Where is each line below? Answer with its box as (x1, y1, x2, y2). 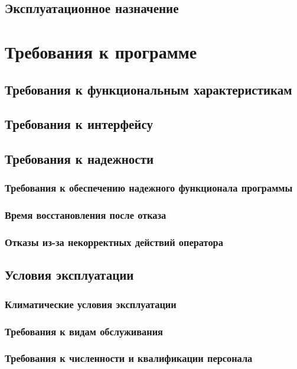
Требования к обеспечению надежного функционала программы (5, 180, 293, 195)
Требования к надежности (5, 150, 154, 168)
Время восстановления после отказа (5, 208, 167, 222)
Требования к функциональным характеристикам (5, 80, 292, 98)
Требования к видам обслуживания (5, 323, 163, 338)
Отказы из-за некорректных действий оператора (5, 235, 223, 250)
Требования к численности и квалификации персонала (5, 351, 253, 365)
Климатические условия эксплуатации (5, 296, 177, 311)
